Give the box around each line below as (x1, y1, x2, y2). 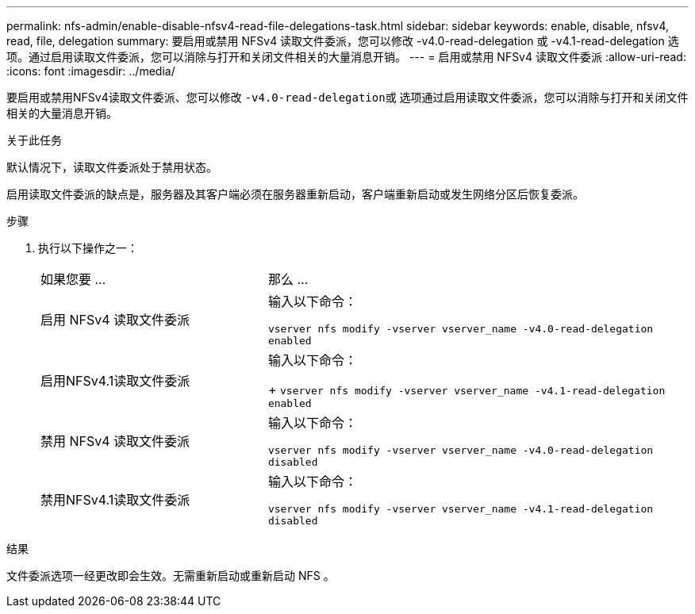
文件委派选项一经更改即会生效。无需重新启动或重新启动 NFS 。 (6, 569, 335, 582)
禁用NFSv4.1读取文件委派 (40, 492, 190, 508)
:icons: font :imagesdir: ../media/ (6, 64, 175, 78)
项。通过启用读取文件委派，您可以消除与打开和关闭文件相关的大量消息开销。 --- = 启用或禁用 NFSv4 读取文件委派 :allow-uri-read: (6, 50, 686, 63)
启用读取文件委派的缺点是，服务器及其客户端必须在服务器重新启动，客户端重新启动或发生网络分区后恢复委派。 (6, 187, 584, 201)
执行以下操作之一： (38, 241, 138, 255)
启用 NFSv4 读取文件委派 (40, 312, 190, 328)
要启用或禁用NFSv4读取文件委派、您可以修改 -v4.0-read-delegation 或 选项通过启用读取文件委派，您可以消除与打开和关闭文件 (6, 90, 689, 104)
